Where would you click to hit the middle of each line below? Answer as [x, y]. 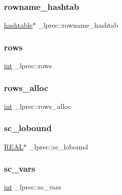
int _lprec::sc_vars [33, 187]
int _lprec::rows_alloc [38, 106]
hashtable [19, 25]
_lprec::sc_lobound [59, 146]
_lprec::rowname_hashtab [78, 25]
